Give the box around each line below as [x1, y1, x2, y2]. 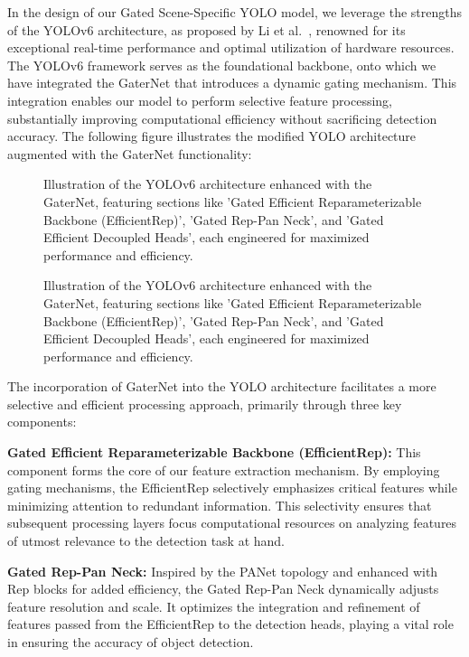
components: [7, 412, 77, 431]
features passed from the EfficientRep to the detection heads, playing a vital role [7, 615, 454, 634]
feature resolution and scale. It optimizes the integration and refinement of [7, 596, 420, 615]
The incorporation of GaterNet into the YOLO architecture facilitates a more [7, 377, 436, 396]
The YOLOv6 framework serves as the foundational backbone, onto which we [7, 55, 436, 74]
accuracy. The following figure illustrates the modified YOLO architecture [7, 127, 417, 145]
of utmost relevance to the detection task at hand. [7, 531, 286, 550]
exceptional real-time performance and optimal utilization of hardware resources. [7, 38, 455, 57]
